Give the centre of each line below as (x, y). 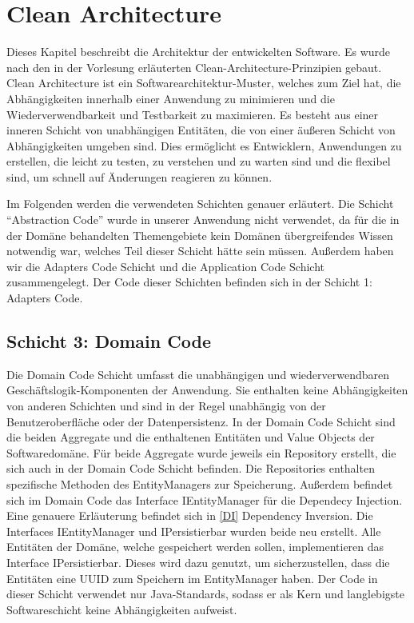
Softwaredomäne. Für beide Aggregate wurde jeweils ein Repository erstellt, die (201, 452)
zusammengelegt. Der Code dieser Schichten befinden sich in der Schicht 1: (189, 282)
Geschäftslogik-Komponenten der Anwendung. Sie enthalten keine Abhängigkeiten (207, 390)
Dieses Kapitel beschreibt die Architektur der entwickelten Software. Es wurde (199, 52)
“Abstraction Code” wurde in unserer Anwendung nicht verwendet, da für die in (203, 220)
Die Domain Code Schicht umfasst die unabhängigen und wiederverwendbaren (198, 374)
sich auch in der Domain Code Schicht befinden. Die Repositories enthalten (191, 468)
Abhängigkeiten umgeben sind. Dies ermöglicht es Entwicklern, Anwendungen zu (204, 145)
